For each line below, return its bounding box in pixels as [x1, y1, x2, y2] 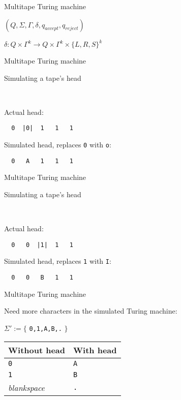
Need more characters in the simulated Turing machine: [4, 305, 177, 316]
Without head [8, 344, 66, 356]
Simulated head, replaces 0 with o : [4, 139, 111, 150]
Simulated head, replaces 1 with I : [4, 256, 111, 266]
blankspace [8, 381, 45, 393]
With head [73, 344, 117, 356]
